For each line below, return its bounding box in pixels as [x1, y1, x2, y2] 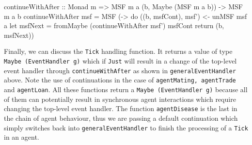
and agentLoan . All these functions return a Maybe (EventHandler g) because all [4, 84, 248, 94]
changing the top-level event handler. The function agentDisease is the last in [4, 103, 237, 113]
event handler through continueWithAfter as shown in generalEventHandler [4, 65, 236, 75]
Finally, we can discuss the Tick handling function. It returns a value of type [4, 46, 233, 56]
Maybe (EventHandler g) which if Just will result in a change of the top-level [4, 56, 237, 66]
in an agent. [4, 132, 39, 142]
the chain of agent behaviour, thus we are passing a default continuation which [4, 113, 238, 123]
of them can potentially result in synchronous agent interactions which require [4, 94, 236, 104]
